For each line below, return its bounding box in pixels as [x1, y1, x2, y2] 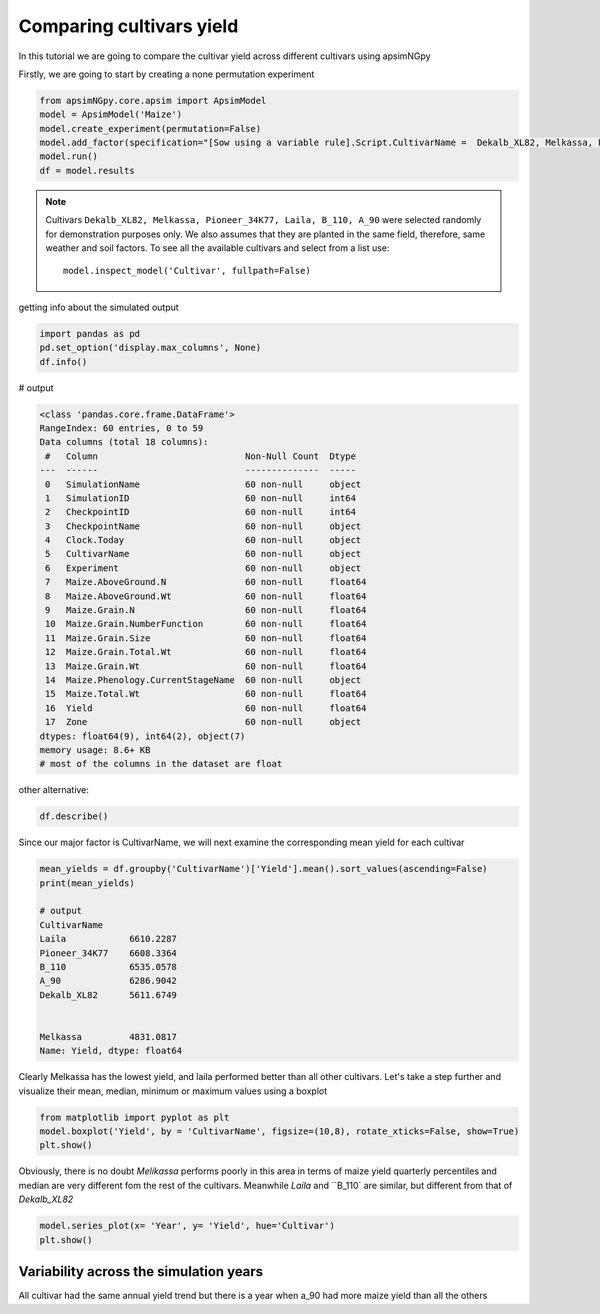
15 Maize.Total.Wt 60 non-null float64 [45, 688, 367, 700]
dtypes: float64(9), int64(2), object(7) [39, 730, 246, 742]
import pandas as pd [39, 328, 140, 339]
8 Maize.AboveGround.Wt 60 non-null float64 [45, 590, 367, 602]
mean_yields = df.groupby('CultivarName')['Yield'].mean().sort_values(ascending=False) [39, 863, 489, 875]
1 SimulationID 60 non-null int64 [45, 492, 357, 504]
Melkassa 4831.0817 [39, 1031, 177, 1042]
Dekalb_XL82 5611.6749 [39, 989, 177, 1000]
